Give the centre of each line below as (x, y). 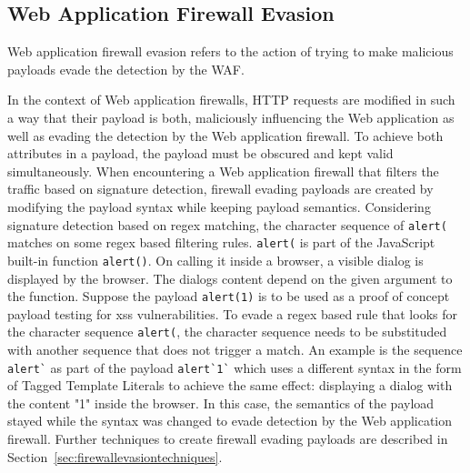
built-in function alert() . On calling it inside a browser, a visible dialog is (215, 260)
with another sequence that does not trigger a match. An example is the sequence (235, 350)
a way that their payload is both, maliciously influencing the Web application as (231, 117)
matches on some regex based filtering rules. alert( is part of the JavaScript (221, 242)
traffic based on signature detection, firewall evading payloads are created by (220, 189)
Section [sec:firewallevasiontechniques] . (115, 456)
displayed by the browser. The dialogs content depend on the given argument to (230, 278)
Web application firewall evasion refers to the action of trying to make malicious (230, 51)
